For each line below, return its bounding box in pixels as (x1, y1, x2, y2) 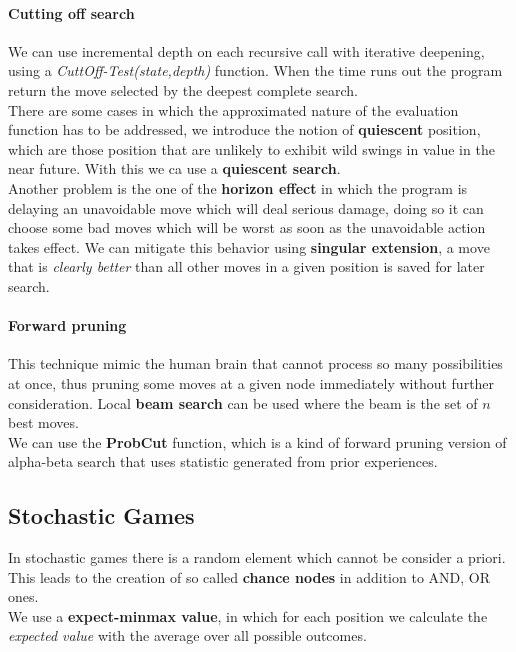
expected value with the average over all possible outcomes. (8, 625, 367, 646)
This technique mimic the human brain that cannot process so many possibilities (8, 353, 503, 374)
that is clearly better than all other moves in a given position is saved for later (8, 256, 485, 277)
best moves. (8, 412, 79, 433)
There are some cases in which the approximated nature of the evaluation (8, 99, 459, 120)
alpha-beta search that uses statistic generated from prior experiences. (8, 451, 438, 472)
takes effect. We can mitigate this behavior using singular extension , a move (8, 236, 490, 257)
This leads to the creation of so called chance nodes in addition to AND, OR (8, 566, 491, 587)
